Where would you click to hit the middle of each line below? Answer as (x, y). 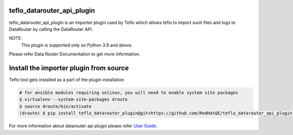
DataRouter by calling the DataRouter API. (51, 29)
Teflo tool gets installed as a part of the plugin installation (67, 79)
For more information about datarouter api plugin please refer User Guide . (83, 126)
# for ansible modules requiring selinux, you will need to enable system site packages (129, 92)
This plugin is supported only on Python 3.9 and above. (77, 45)
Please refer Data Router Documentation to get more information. (74, 54)
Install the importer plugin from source (69, 68)
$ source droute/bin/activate (55, 106)
